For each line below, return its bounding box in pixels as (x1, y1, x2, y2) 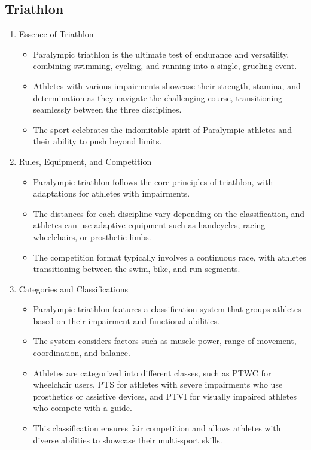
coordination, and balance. (33, 346, 130, 359)
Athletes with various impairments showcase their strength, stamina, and (33, 79, 301, 92)
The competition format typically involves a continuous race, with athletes (33, 250, 306, 263)
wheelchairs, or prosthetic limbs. (33, 230, 151, 243)
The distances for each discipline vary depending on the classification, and (33, 207, 305, 219)
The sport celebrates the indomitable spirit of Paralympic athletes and (33, 123, 292, 135)
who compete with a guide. (33, 401, 132, 414)
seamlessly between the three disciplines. (33, 103, 182, 116)
